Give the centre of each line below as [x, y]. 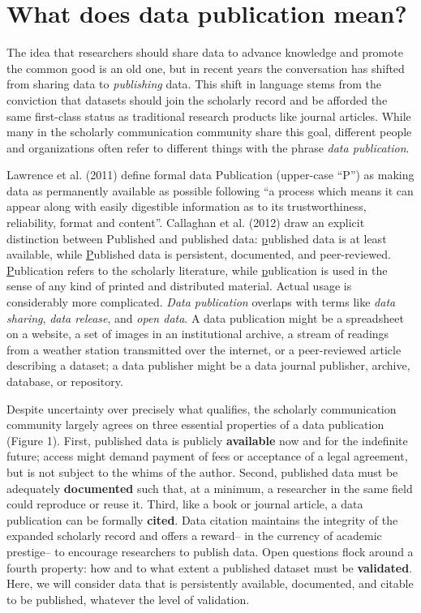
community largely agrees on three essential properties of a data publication [195, 424]
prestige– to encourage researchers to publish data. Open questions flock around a [210, 551]
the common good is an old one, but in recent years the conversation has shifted [206, 68]
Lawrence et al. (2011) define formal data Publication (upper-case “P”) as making [210, 175]
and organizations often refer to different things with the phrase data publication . [208, 147]
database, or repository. [65, 381]
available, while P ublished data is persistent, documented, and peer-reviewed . [199, 254]
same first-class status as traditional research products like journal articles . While [209, 116]
